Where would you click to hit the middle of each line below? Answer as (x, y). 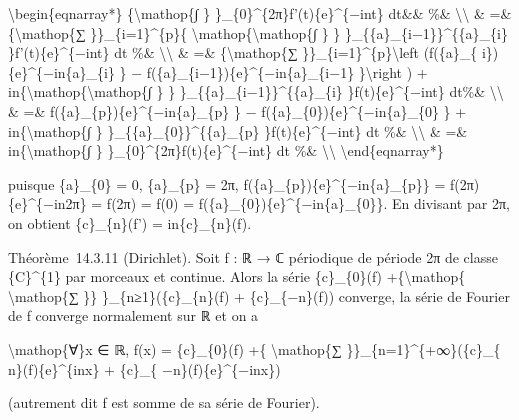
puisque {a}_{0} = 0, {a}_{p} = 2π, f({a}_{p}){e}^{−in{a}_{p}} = (227, 183)
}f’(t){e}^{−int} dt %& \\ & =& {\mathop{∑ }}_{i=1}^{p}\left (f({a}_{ (243, 52)
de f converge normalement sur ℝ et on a (133, 315)
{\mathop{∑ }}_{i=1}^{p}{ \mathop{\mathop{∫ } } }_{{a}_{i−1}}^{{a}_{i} (258, 32)
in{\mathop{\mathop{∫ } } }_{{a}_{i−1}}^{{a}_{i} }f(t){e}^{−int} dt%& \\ (256, 91)
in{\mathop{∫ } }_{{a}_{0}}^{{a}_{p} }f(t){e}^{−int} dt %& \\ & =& (238, 130)
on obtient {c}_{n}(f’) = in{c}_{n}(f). (130, 222)
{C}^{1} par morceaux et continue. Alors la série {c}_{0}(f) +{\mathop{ (237, 276)
